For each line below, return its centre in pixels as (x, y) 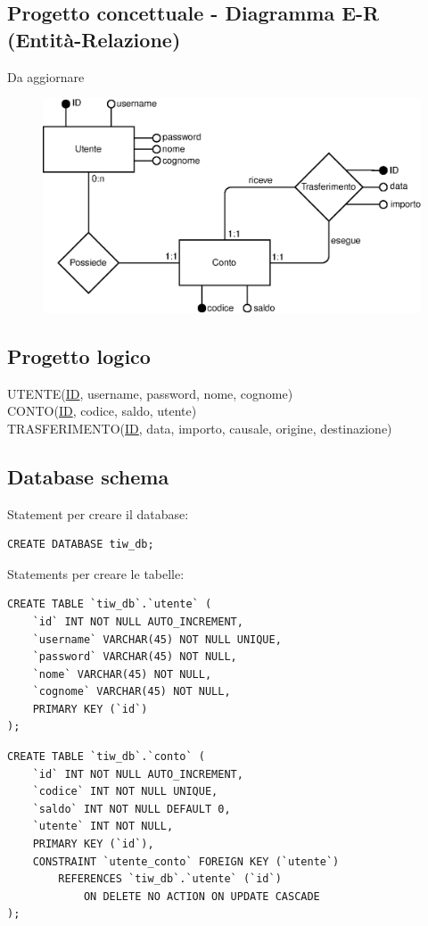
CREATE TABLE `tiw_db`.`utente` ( (110, 604)
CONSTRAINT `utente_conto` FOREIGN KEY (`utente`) (186, 861)
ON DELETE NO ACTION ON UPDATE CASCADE (202, 896)
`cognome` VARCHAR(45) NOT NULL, (132, 692)
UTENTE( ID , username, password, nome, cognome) (150, 393)
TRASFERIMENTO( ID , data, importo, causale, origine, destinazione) (200, 428)
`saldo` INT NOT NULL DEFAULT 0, (132, 809)
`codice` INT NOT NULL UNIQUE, (125, 792)
